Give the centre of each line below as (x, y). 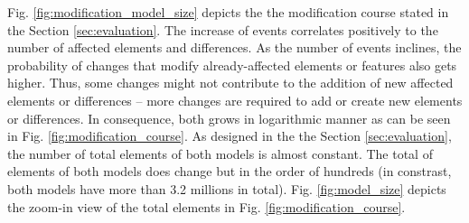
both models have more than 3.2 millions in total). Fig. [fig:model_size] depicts (227, 188)
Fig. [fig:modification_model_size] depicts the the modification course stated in (228, 12)
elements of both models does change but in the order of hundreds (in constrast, (230, 171)
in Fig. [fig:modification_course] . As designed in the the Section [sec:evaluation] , (230, 136)
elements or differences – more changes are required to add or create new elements (235, 100)
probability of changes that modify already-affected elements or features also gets (232, 65)
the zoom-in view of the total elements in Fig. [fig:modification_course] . (206, 206)
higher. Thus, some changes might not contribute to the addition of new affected (230, 83)
